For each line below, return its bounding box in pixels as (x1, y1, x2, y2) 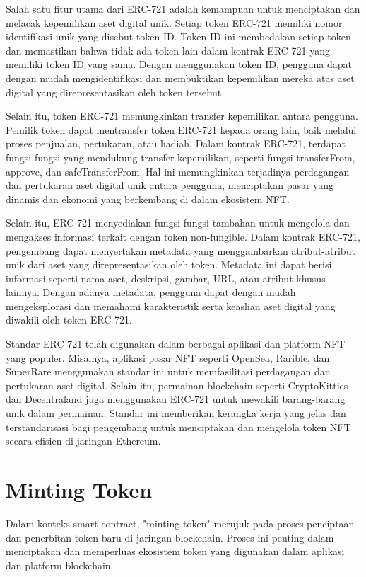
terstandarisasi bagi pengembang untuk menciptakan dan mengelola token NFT (6, 419, 351, 434)
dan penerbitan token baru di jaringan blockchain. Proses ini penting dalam (6, 530, 334, 544)
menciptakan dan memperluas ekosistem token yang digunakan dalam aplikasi (6, 544, 345, 559)
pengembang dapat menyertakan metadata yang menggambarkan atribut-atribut (6, 243, 355, 258)
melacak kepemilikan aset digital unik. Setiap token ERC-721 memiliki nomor (6, 15, 343, 30)
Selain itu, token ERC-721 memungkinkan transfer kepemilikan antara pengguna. (6, 108, 358, 123)
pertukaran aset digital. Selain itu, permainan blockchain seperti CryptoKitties (6, 377, 348, 392)
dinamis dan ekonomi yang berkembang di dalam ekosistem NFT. (6, 191, 290, 206)
